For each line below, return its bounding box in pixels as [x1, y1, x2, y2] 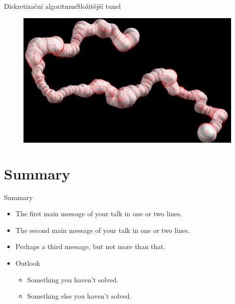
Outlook [15, 257, 40, 268]
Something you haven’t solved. [27, 274, 118, 284]
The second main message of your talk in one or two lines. [15, 225, 190, 235]
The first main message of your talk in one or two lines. [15, 208, 182, 219]
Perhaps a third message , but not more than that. [15, 241, 165, 252]
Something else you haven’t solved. [27, 291, 132, 301]
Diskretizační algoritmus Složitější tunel [4, 1, 121, 11]
